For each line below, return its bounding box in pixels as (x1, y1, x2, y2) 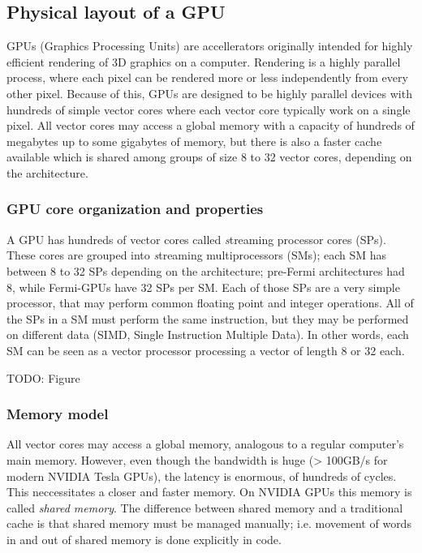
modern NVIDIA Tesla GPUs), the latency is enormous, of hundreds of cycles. (6, 467, 397, 484)
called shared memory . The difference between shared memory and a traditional (6, 499, 403, 516)
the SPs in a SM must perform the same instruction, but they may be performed (6, 310, 409, 327)
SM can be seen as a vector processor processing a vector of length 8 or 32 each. (6, 341, 405, 358)
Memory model (6, 404, 109, 424)
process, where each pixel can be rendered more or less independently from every (6, 69, 408, 86)
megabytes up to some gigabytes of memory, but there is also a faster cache (6, 132, 382, 149)
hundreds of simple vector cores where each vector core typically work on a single (6, 101, 411, 118)
